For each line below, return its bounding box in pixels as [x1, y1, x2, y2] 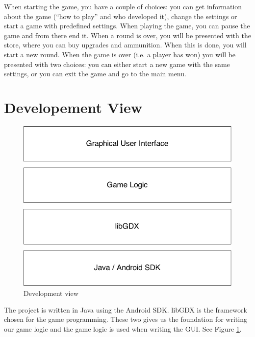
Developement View [4, 97, 142, 117]
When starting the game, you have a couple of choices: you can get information [4, 1, 242, 11]
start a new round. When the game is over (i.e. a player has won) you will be [4, 49, 236, 59]
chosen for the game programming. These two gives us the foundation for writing [4, 314, 247, 324]
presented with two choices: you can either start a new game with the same [4, 59, 230, 69]
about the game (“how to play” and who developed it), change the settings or [4, 11, 237, 21]
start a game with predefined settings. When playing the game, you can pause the [4, 21, 250, 31]
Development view [24, 288, 78, 298]
